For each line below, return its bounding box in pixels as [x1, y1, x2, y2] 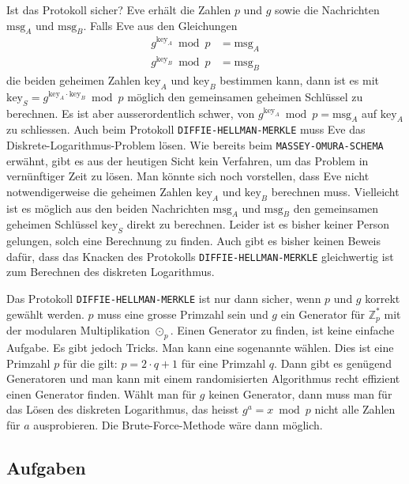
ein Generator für [280, 305, 366, 322]
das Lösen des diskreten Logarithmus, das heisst [6, 401, 239, 418]
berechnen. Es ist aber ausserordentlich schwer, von [6, 104, 255, 121]
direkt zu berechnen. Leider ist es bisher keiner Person [126, 216, 390, 233]
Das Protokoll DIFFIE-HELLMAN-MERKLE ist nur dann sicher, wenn [6, 290, 321, 307]
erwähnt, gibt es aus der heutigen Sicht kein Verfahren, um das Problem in [6, 152, 369, 168]
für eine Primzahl [181, 354, 266, 371]
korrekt [365, 290, 400, 307]
